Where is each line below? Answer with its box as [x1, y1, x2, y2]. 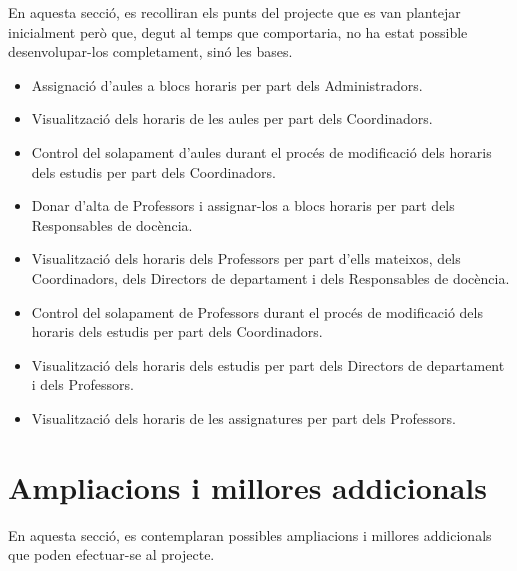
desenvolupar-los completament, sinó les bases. [8, 41, 293, 62]
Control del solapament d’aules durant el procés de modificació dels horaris [31, 141, 492, 162]
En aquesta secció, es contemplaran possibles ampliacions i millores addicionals [8, 524, 492, 545]
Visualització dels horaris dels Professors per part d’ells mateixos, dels [31, 248, 461, 269]
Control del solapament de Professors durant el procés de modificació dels [31, 301, 483, 322]
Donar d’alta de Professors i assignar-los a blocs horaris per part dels [31, 195, 455, 216]
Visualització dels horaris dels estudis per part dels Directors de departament [31, 354, 505, 375]
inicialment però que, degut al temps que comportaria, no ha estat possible [8, 21, 468, 42]
